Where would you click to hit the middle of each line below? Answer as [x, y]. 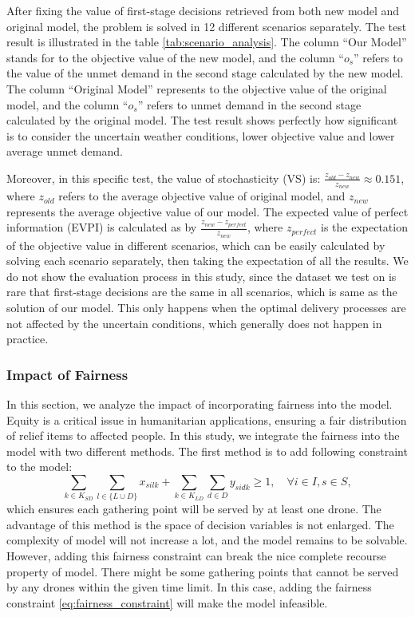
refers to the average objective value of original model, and [202, 196]
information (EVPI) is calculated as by [102, 227]
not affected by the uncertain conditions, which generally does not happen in [194, 323]
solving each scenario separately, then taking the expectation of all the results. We [207, 261]
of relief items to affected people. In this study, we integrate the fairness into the [203, 435]
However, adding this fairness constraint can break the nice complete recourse [196, 556]
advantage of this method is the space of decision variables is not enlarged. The [200, 524]
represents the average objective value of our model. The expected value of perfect [207, 211]
